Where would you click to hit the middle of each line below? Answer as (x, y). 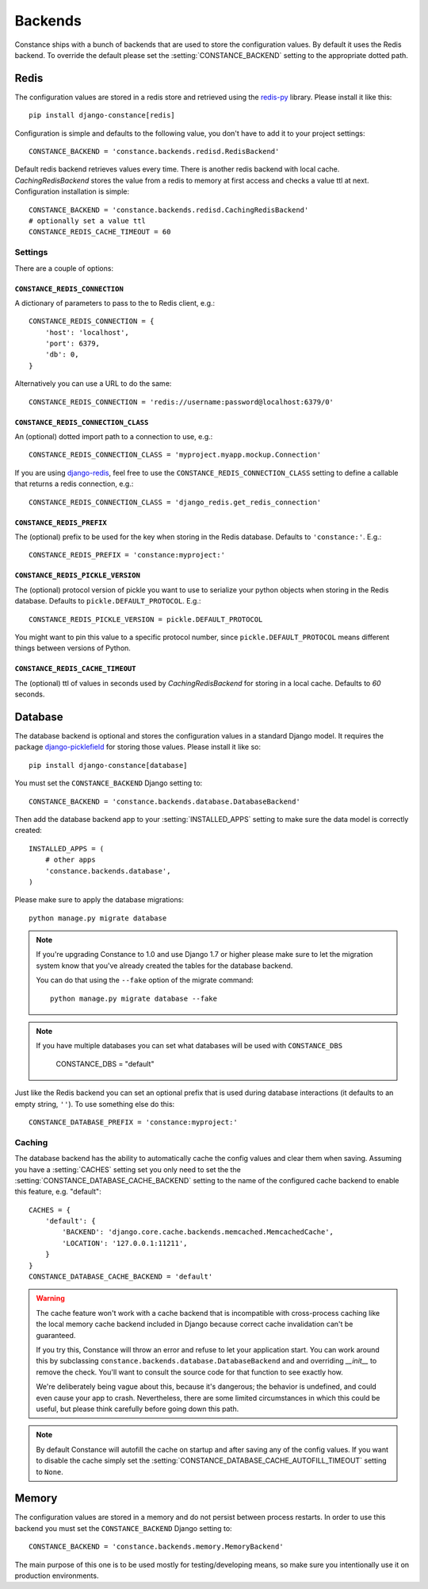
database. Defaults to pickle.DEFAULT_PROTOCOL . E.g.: (108, 601)
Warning (50, 1298)
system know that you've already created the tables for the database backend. (164, 966)
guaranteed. (56, 1335)
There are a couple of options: (64, 268)
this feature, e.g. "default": (58, 1192)
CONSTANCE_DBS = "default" (105, 1063)
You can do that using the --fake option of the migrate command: (145, 980)
